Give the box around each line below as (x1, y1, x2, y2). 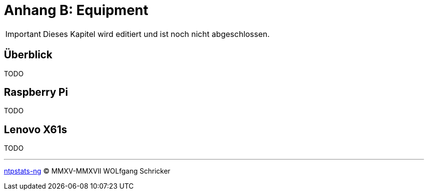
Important (5, 29, 41, 39)
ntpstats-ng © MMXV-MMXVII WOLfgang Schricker (4, 167, 171, 176)
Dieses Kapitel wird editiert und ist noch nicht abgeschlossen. (43, 29, 270, 39)
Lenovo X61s (4, 123, 67, 136)
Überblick (4, 49, 53, 61)
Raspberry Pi (4, 86, 68, 99)
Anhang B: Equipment (4, 2, 149, 18)
